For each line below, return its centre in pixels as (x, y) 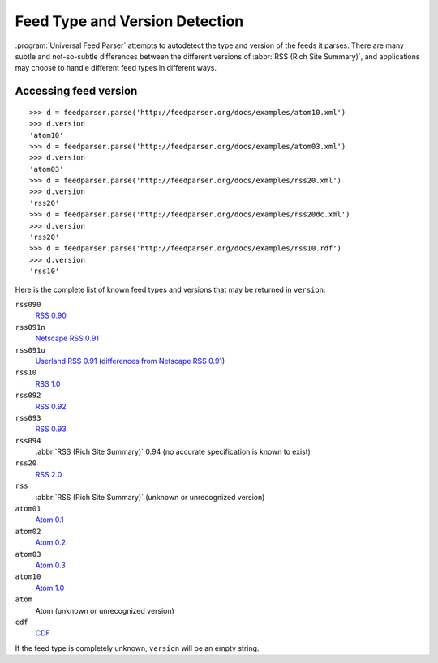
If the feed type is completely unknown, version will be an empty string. (137, 648)
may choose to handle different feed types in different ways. (116, 68)
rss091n (30, 327)
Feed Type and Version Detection (129, 21)
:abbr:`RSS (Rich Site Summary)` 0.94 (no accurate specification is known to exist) (173, 452)
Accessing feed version (76, 91)
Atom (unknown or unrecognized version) (105, 610)
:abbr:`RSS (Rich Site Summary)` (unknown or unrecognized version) (150, 497)
